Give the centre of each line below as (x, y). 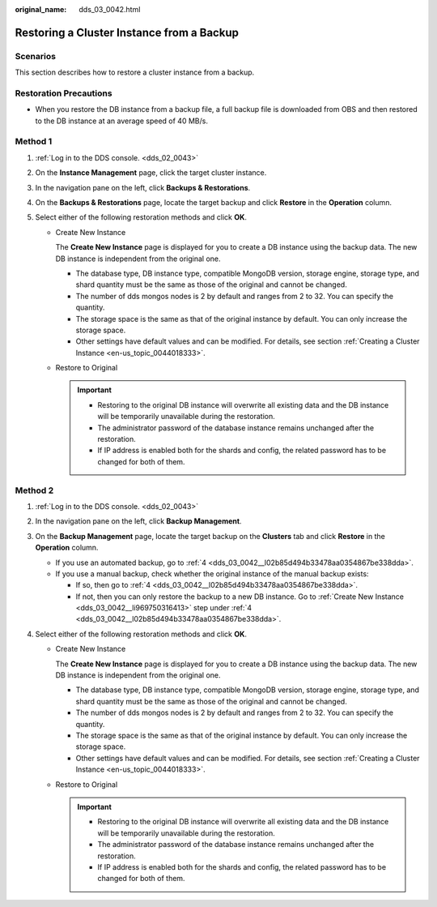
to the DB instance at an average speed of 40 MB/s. (121, 121)
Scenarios (36, 56)
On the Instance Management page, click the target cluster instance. (151, 173)
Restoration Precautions (64, 93)
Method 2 (34, 490)
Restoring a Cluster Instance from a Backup (127, 32)
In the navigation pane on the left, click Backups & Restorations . (143, 187)
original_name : (41, 9)
